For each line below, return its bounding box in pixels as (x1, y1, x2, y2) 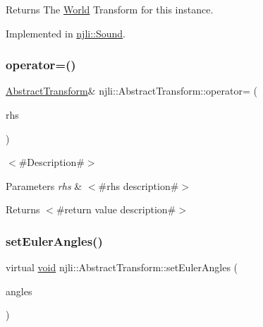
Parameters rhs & (6, 178, 82, 193)
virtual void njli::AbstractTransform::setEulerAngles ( (6, 260, 238, 275)
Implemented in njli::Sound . (6, 25, 126, 40)
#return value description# (56, 202, 176, 217)
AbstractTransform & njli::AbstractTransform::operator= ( (6, 83, 257, 98)
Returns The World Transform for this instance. (6, 2, 214, 16)
